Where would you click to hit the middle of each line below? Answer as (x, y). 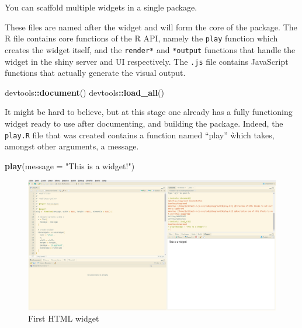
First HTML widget (64, 318)
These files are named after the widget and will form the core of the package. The (151, 27)
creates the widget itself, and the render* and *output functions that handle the (150, 49)
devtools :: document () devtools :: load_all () (84, 92)
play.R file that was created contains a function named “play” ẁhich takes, (140, 135)
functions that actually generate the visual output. (95, 73)
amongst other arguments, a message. (72, 146)
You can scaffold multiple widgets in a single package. (101, 7)
